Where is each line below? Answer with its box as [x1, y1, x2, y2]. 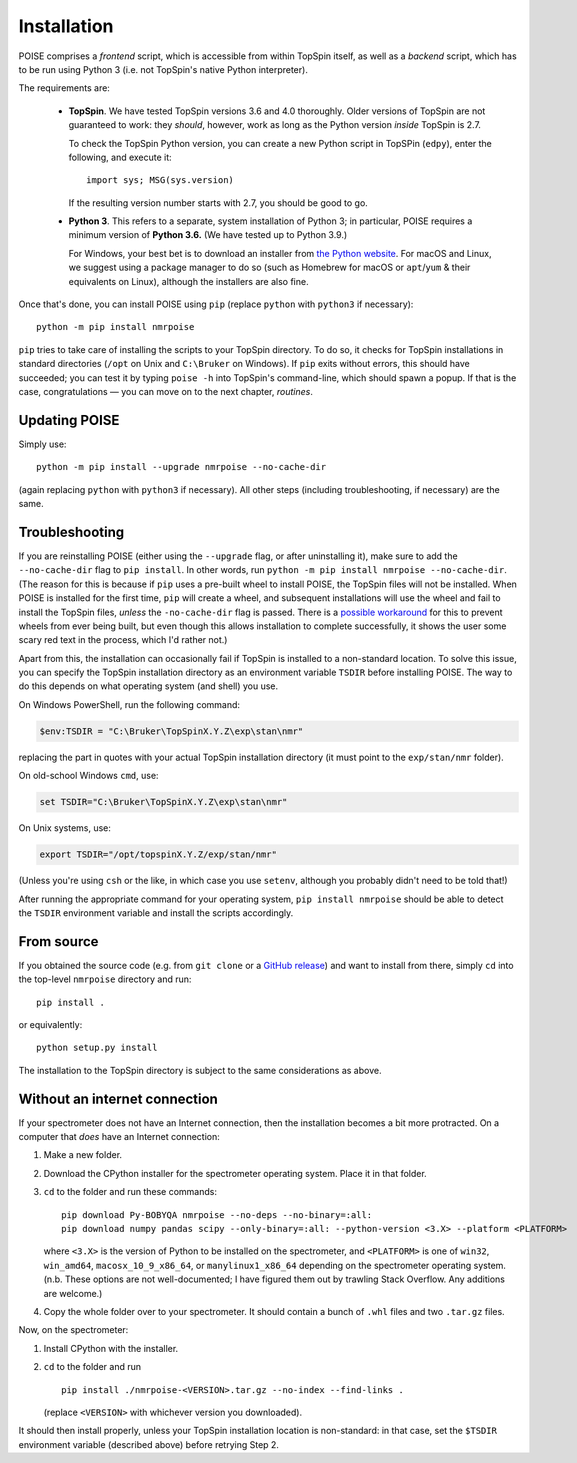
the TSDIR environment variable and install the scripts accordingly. [18, 906, 294, 919]
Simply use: [18, 438, 67, 450]
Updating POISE [18, 411, 120, 429]
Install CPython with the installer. [43, 1342, 179, 1354]
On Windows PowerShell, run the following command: [18, 698, 240, 710]
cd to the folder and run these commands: [43, 1186, 217, 1198]
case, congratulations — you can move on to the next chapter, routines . [18, 385, 314, 397]
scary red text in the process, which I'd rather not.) [18, 634, 228, 646]
